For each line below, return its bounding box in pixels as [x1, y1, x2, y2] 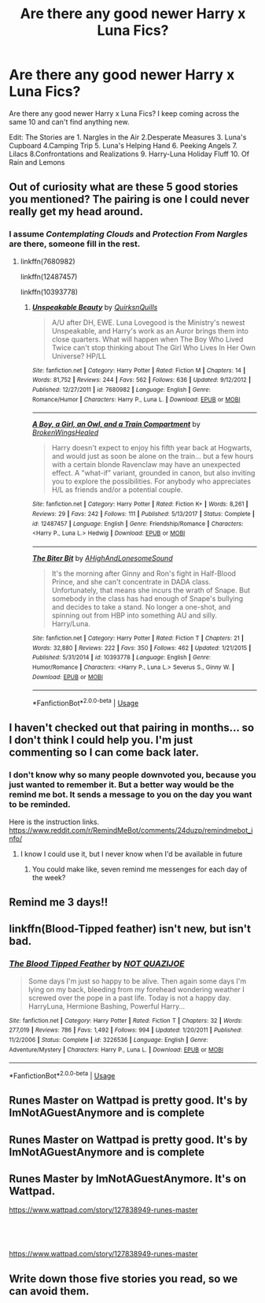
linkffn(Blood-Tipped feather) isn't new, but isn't [9, 922, 251, 935]
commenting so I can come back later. [9, 746, 200, 760]
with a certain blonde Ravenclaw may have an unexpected [51, 460, 241, 469]
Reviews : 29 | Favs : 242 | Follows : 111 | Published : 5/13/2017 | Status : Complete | [31, 510, 255, 517]
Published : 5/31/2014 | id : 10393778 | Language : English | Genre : [31, 654, 212, 662]
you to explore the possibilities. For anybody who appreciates [51, 476, 251, 486]
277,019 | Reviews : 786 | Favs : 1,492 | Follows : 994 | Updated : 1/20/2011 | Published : [9, 1026, 243, 1034]
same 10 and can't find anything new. [9, 117, 130, 126]
